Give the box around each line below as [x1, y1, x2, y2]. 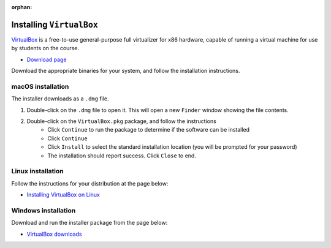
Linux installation [11, 167, 64, 176]
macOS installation [11, 82, 69, 91]
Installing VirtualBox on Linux [26, 191, 101, 198]
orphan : [11, 4, 32, 10]
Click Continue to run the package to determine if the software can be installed [47, 126, 250, 133]
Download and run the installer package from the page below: [11, 219, 168, 227]
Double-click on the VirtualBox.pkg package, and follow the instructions [26, 118, 217, 125]
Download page [26, 56, 67, 63]
